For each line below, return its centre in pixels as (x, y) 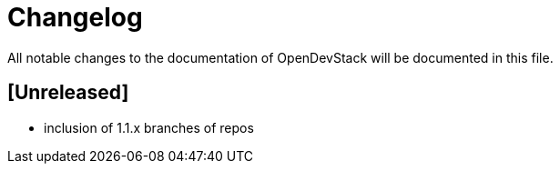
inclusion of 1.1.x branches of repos (149, 127)
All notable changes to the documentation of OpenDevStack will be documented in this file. (280, 57)
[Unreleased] (68, 93)
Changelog (75, 17)
